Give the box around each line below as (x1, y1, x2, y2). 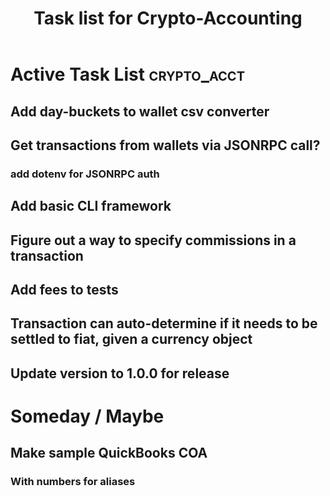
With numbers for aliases (10, 475, 136, 489)
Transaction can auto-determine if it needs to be (10, 315, 318, 332)
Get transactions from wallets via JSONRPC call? (10, 137, 321, 154)
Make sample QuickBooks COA (10, 445, 208, 462)
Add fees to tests (10, 282, 119, 299)
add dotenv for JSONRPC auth (10, 167, 160, 181)
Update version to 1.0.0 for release (10, 365, 230, 382)
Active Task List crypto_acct (10, 63, 246, 86)
